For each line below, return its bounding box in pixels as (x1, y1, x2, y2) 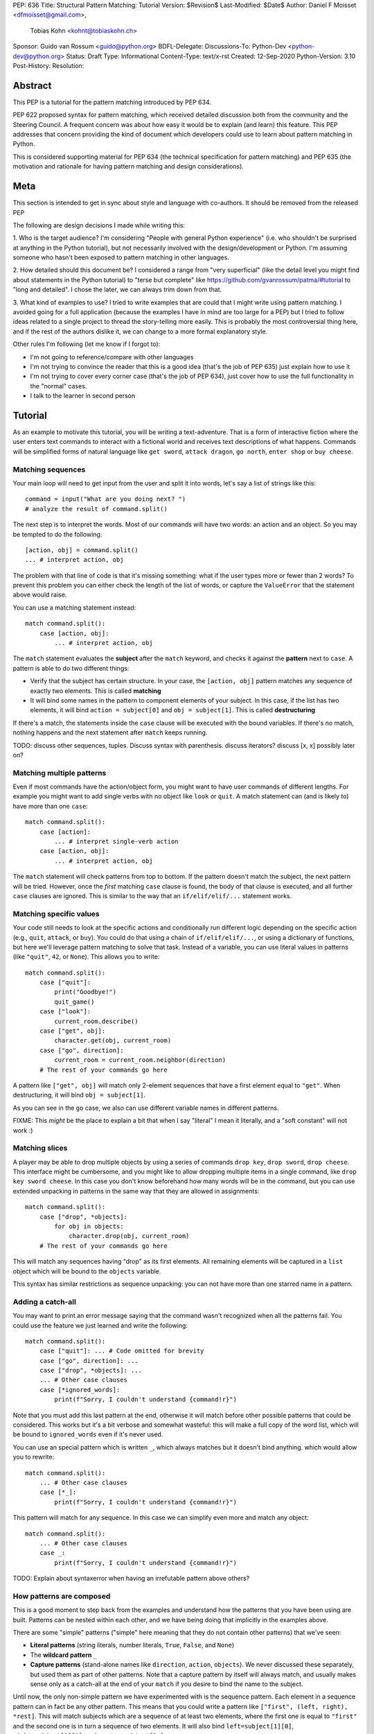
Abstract (12, 80, 52, 92)
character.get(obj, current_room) (54, 1037, 172, 1045)
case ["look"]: (39, 1008, 91, 1015)
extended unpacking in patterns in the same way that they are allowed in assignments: (12, 1187, 260, 1195)
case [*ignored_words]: (39, 1386, 121, 1393)
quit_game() (54, 997, 95, 1006)
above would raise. (12, 590, 67, 599)
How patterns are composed (12, 1591, 111, 1601)
